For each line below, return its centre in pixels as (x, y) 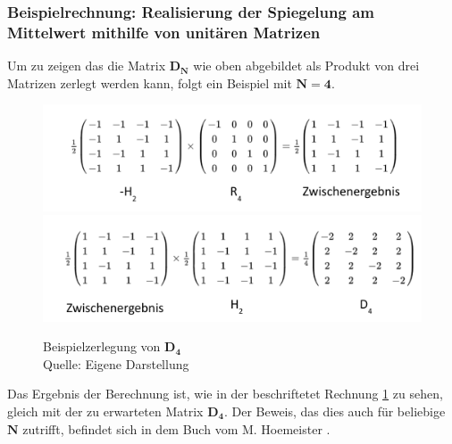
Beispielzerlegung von (102, 346)
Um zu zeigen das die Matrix (87, 66)
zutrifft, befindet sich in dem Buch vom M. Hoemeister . (176, 428)
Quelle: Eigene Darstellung (116, 363)
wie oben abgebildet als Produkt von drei (306, 66)
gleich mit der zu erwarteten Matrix (105, 411)
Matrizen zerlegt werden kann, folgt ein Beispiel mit (150, 82)
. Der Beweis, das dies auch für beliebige (335, 411)
